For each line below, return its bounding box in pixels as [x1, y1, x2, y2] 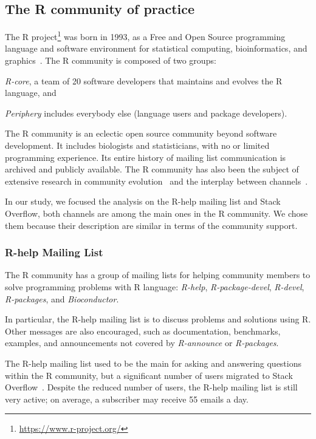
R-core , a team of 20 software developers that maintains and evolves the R [5, 74, 283, 87]
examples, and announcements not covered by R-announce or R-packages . [5, 336, 279, 349]
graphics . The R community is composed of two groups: [5, 54, 216, 67]
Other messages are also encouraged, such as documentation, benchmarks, [5, 324, 281, 337]
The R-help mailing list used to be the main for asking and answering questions [5, 356, 302, 369]
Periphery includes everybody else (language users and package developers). [5, 106, 287, 119]
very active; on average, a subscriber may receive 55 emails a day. [5, 392, 249, 405]
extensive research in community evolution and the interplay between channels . [5, 174, 308, 187]
